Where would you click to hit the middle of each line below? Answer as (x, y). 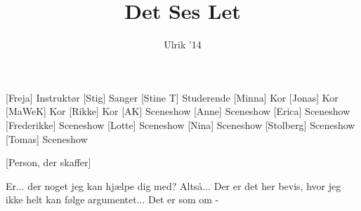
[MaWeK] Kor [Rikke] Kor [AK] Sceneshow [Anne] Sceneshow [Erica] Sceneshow (178, 111)
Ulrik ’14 (183, 45)
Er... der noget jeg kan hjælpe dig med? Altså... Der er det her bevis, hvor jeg (173, 185)
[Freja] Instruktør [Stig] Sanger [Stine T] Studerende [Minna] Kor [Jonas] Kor (172, 97)
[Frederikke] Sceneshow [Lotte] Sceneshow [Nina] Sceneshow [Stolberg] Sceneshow (180, 124)
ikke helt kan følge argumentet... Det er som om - (112, 199)
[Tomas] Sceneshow (47, 138)
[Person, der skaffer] (48, 162)
